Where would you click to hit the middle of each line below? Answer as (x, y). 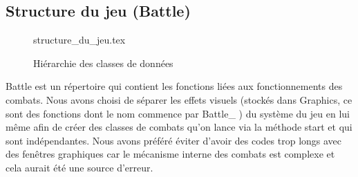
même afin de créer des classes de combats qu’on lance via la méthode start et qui (179, 127)
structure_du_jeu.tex (79, 40)
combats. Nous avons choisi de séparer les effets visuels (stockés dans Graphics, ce (179, 99)
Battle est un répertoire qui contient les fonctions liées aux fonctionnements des (174, 86)
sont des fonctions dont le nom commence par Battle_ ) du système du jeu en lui (178, 113)
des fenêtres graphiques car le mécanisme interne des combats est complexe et (170, 154)
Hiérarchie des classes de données (103, 63)
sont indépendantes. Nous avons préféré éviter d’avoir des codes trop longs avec (174, 140)
